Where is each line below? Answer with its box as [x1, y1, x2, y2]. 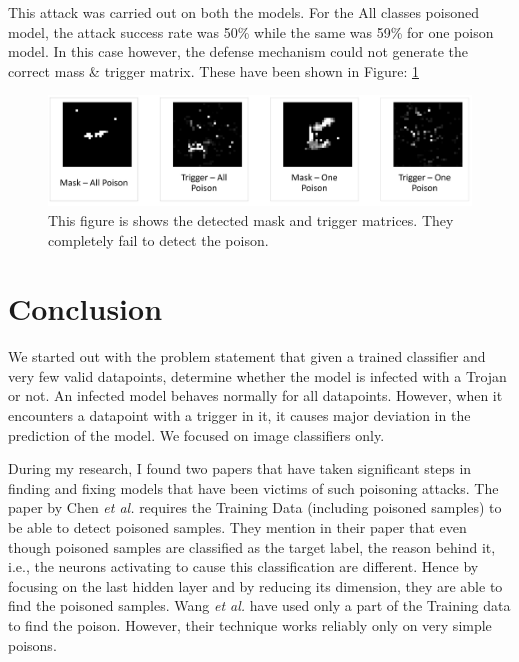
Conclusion [8, 288, 163, 329]
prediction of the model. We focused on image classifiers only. [8, 424, 385, 445]
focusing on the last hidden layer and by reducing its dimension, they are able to [8, 575, 503, 596]
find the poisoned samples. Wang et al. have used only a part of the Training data [8, 595, 511, 616]
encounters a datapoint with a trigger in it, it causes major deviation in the [8, 405, 471, 426]
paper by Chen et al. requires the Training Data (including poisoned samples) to [8, 497, 502, 518]
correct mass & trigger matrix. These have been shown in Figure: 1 [8, 60, 419, 81]
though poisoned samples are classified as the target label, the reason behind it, [8, 536, 496, 557]
